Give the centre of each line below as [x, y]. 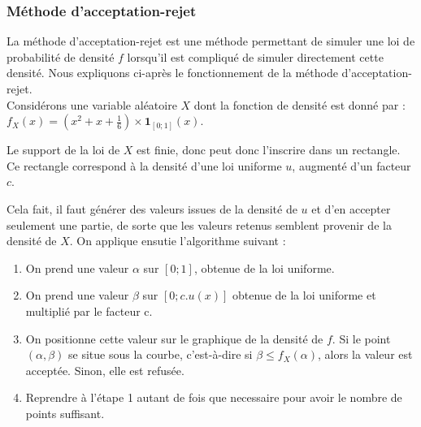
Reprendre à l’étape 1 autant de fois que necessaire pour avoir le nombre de [214, 397]
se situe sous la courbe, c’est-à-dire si [161, 354]
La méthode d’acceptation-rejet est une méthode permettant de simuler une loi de [211, 41]
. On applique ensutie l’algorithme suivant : [178, 241]
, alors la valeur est [365, 354]
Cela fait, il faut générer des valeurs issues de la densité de [152, 208]
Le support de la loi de [63, 150]
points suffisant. [65, 413]
